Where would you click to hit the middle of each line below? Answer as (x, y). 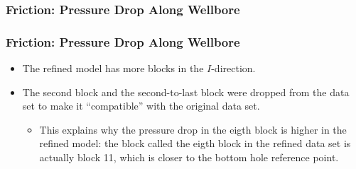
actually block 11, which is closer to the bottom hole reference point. (189, 157)
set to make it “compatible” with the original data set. (141, 106)
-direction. (233, 68)
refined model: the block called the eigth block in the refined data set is (195, 143)
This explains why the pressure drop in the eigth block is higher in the (193, 129)
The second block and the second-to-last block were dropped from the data (186, 92)
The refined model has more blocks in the (113, 68)
